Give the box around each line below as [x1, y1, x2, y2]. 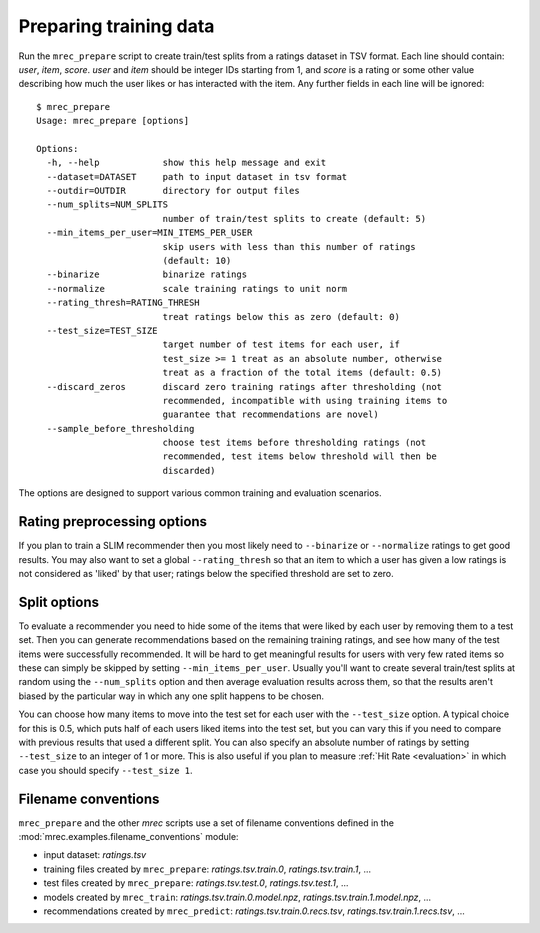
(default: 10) [162, 255, 232, 267]
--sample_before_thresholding [46, 423, 195, 434]
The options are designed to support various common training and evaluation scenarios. [18, 487, 382, 499]
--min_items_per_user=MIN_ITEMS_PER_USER [46, 227, 253, 239]
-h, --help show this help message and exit [46, 157, 327, 169]
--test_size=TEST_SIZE [46, 325, 158, 336]
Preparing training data [18, 15, 215, 37]
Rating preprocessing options [18, 513, 208, 530]
